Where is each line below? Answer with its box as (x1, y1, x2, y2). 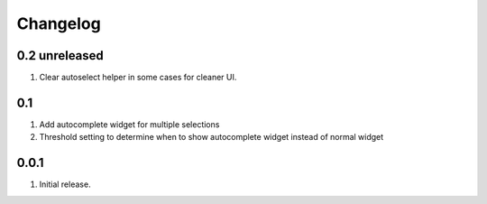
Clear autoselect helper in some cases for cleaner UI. (39, 72, 237, 83)
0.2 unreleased (16, 48, 104, 63)
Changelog (16, 14, 101, 33)
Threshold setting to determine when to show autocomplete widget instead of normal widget (39, 132, 384, 143)
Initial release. (39, 179, 91, 190)
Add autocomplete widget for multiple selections (39, 118, 220, 130)
